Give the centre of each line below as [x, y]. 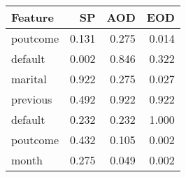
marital [29, 79]
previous [32, 99]
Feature [33, 17]
